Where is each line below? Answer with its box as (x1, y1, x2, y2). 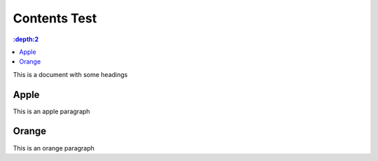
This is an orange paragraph (13, 143, 94, 152)
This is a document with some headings (13, 70, 128, 78)
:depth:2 (13, 35, 39, 43)
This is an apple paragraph (13, 107, 90, 115)
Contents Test (13, 10, 97, 26)
